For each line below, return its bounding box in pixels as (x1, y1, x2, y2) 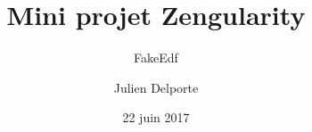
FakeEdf (134, 48, 178, 67)
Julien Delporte (113, 78, 199, 96)
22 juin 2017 (122, 108, 190, 127)
